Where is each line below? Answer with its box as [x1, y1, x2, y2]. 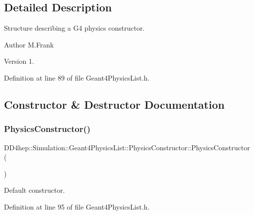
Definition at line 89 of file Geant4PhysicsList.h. [4, 72, 150, 83]
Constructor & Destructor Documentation [4, 96, 225, 112]
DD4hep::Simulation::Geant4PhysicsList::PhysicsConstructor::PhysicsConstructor [4, 142, 250, 152]
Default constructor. [4, 185, 65, 195]
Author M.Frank [4, 39, 54, 49]
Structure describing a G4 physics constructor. [4, 23, 145, 33]
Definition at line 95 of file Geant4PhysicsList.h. [4, 201, 150, 212]
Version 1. [4, 56, 34, 66]
